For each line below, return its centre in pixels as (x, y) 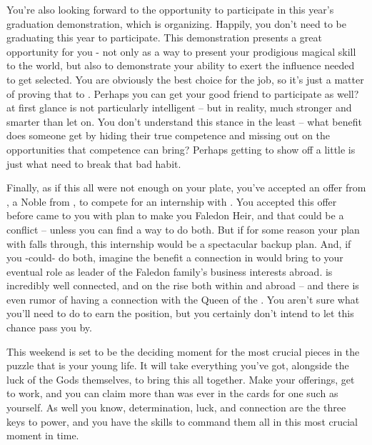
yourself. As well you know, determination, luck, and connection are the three (176, 407)
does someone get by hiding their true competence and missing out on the (169, 135)
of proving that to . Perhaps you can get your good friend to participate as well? (183, 93)
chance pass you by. (49, 327)
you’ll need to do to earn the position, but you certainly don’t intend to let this (180, 313)
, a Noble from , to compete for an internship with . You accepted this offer (172, 201)
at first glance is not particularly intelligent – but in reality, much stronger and (179, 107)
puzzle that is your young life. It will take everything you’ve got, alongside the (178, 365)
